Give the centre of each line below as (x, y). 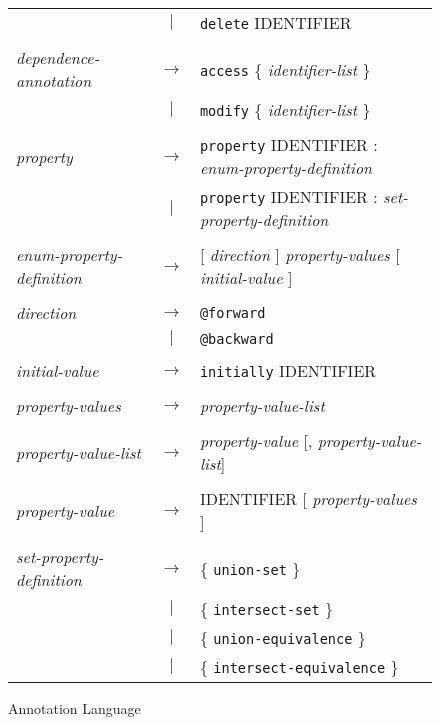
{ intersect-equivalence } (299, 666)
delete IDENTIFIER (275, 22)
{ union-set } (250, 568)
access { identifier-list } (285, 69)
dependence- (58, 57)
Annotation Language (74, 708)
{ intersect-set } (266, 608)
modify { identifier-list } (285, 109)
